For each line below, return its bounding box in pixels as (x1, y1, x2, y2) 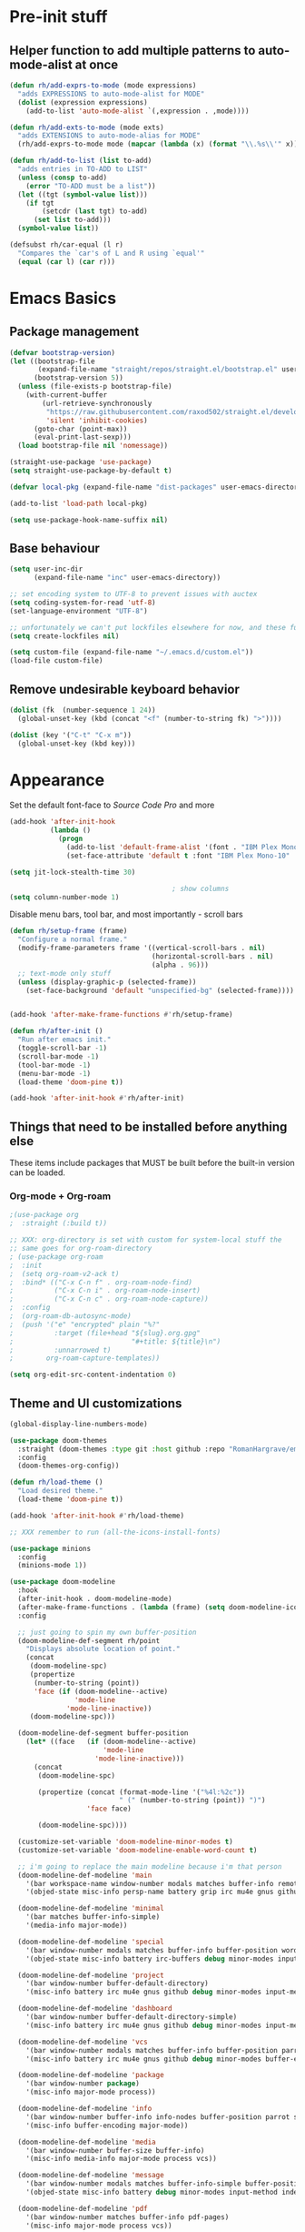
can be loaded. (9, 1167, 65, 1178)
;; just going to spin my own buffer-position (17, 1628, 197, 1637)
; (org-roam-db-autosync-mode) (9, 1312, 132, 1321)
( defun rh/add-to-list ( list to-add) (9, 157, 152, 166)
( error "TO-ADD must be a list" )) (25, 181, 156, 190)
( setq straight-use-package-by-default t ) (9, 466, 172, 475)
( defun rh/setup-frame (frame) (9, 927, 128, 936)
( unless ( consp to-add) (17, 173, 107, 182)
